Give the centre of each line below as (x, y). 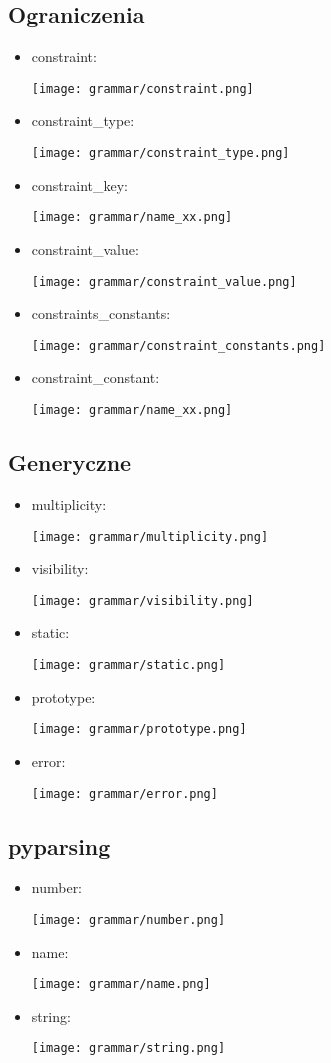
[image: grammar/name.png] (121, 984)
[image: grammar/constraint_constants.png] (178, 345)
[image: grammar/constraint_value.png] (164, 281)
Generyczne (70, 462)
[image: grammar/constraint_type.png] (160, 153)
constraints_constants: (101, 313)
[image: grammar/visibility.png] (142, 600)
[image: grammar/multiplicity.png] (150, 536)
